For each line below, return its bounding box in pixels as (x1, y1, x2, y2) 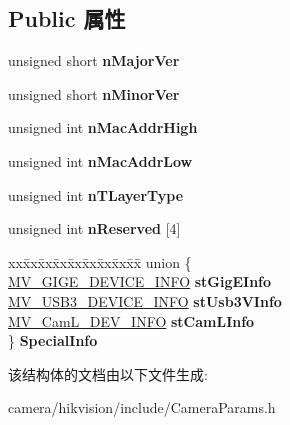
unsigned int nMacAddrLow (8, 150, 193, 171)
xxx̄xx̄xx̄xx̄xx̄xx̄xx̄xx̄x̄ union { (8, 251, 192, 272)
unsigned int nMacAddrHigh (8, 117, 198, 138)
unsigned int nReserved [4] (8, 218, 181, 239)
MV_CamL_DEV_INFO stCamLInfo (8, 310, 255, 331)
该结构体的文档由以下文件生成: (8, 363, 208, 384)
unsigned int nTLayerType (8, 184, 184, 205)
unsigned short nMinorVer (8, 83, 180, 104)
